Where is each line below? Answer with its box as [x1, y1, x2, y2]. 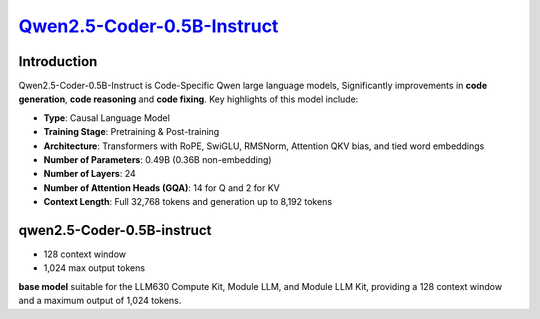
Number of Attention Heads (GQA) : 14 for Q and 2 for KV [43, 181, 280, 194]
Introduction [18, 53, 98, 70]
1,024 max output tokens [43, 262, 145, 274]
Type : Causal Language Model [43, 111, 170, 124]
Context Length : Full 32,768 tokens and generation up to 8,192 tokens [43, 196, 333, 208]
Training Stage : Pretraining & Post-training [43, 126, 220, 138]
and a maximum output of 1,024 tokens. [18, 295, 182, 307]
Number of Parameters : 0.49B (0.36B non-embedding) [43, 154, 272, 166]
